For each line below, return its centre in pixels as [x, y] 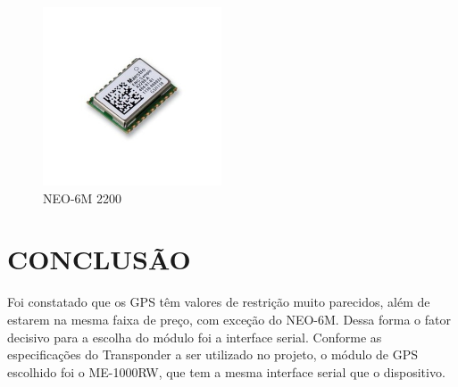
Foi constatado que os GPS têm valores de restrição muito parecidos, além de [219, 302]
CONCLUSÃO [99, 259]
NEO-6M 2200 [83, 198]
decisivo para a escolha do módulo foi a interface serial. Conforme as [195, 337]
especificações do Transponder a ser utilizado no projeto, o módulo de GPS [213, 354]
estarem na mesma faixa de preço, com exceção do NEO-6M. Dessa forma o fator [229, 319]
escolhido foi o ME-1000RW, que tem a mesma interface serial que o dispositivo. [226, 371]
